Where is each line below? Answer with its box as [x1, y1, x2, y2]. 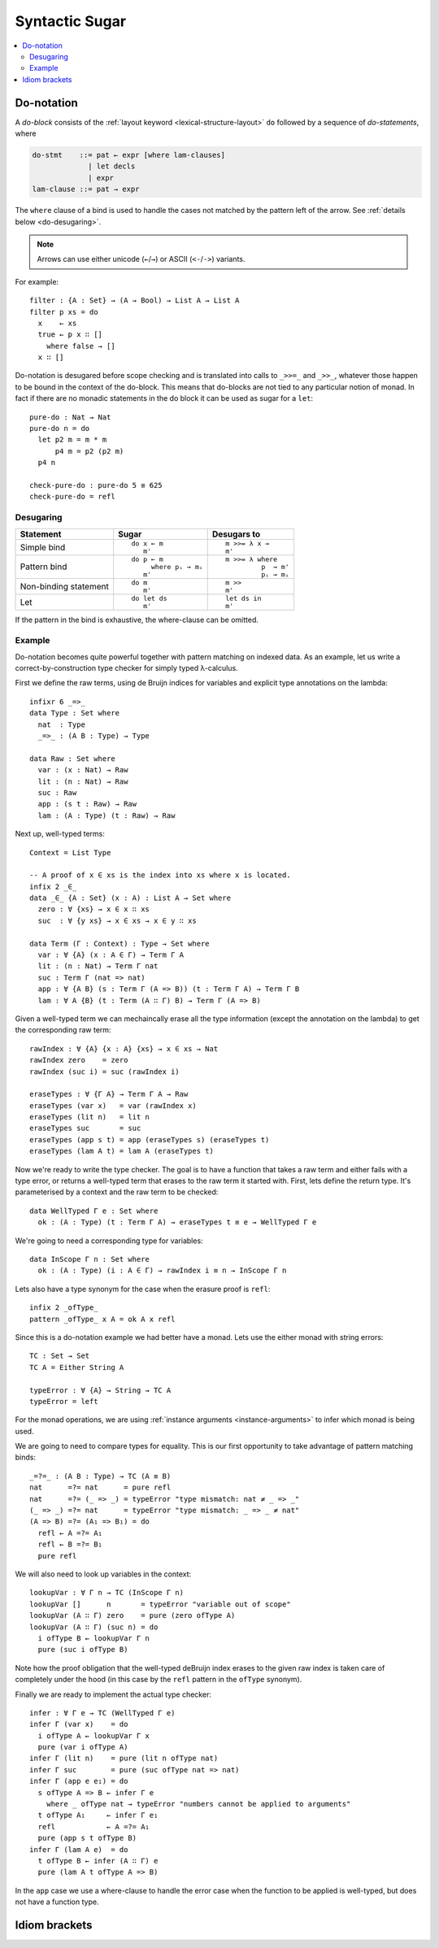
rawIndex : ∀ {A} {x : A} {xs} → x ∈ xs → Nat [29, 1044, 219, 1053]
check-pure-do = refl [29, 492, 115, 502]
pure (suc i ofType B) [37, 1645, 128, 1654]
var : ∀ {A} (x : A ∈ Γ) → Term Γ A [37, 950, 185, 959]
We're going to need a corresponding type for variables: [15, 1236, 203, 1246]
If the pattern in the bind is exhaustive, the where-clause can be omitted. [15, 615, 259, 624]
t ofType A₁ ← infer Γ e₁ [37, 1811, 159, 1820]
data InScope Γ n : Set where [29, 1254, 150, 1263]
